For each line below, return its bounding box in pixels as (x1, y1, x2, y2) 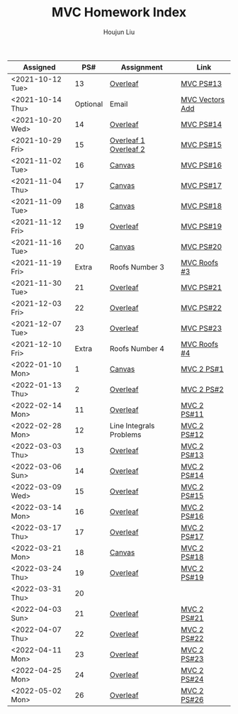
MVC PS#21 (180, 282, 222, 292)
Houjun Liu (103, 28, 135, 36)
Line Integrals (109, 420, 155, 430)
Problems (109, 430, 142, 440)
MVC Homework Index (52, 4, 186, 21)
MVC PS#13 (180, 79, 222, 89)
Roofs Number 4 (109, 343, 165, 353)
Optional (74, 99, 103, 108)
